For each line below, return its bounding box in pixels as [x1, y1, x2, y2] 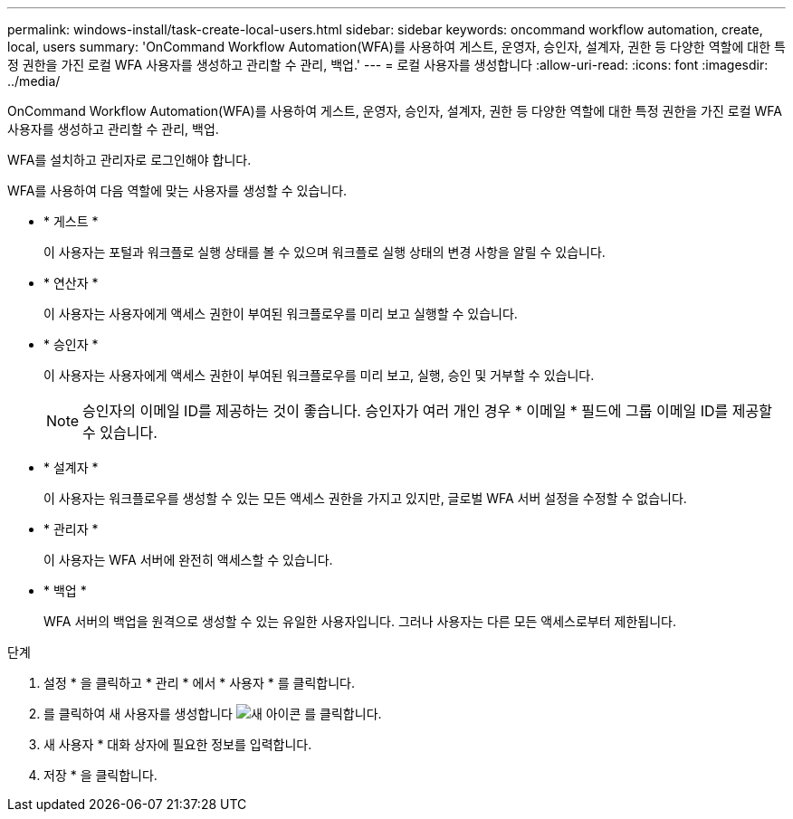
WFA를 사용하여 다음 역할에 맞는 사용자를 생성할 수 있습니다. [7, 183, 348, 198]
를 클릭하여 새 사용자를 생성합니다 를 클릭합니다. [43, 706, 382, 721]
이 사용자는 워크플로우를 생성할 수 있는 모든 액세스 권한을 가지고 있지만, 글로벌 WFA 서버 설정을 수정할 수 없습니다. [43, 490, 687, 506]
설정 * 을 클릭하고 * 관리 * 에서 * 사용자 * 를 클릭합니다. [43, 675, 355, 690]
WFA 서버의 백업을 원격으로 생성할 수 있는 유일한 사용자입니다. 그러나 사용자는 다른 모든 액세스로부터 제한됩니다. [43, 614, 676, 629]
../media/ [7, 73, 61, 89]
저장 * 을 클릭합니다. [43, 767, 158, 783]
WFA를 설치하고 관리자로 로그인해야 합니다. [7, 152, 252, 167]
